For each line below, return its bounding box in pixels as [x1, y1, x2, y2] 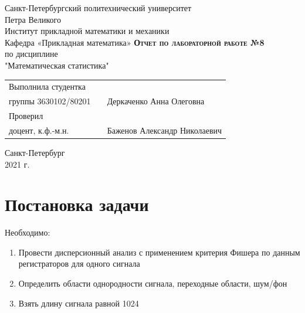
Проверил [9, 110, 43, 121]
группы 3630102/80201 [9, 95, 91, 107]
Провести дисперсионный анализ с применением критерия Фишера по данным [18, 246, 300, 258]
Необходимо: [5, 226, 50, 239]
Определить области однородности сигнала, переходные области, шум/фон [18, 277, 287, 290]
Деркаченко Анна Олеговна [107, 95, 205, 107]
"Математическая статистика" [5, 59, 109, 71]
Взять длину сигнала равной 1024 [18, 297, 139, 309]
